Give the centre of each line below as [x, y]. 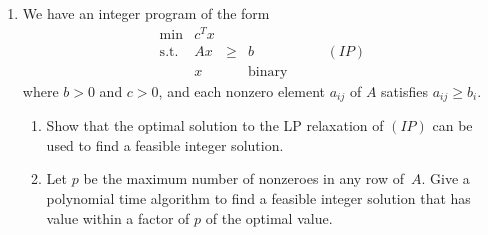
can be [452, 125]
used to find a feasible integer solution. [165, 144]
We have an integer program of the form [146, 13]
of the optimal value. [269, 217]
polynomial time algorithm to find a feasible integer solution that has [258, 198]
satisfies [404, 90]
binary [268, 71]
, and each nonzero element [242, 90]
